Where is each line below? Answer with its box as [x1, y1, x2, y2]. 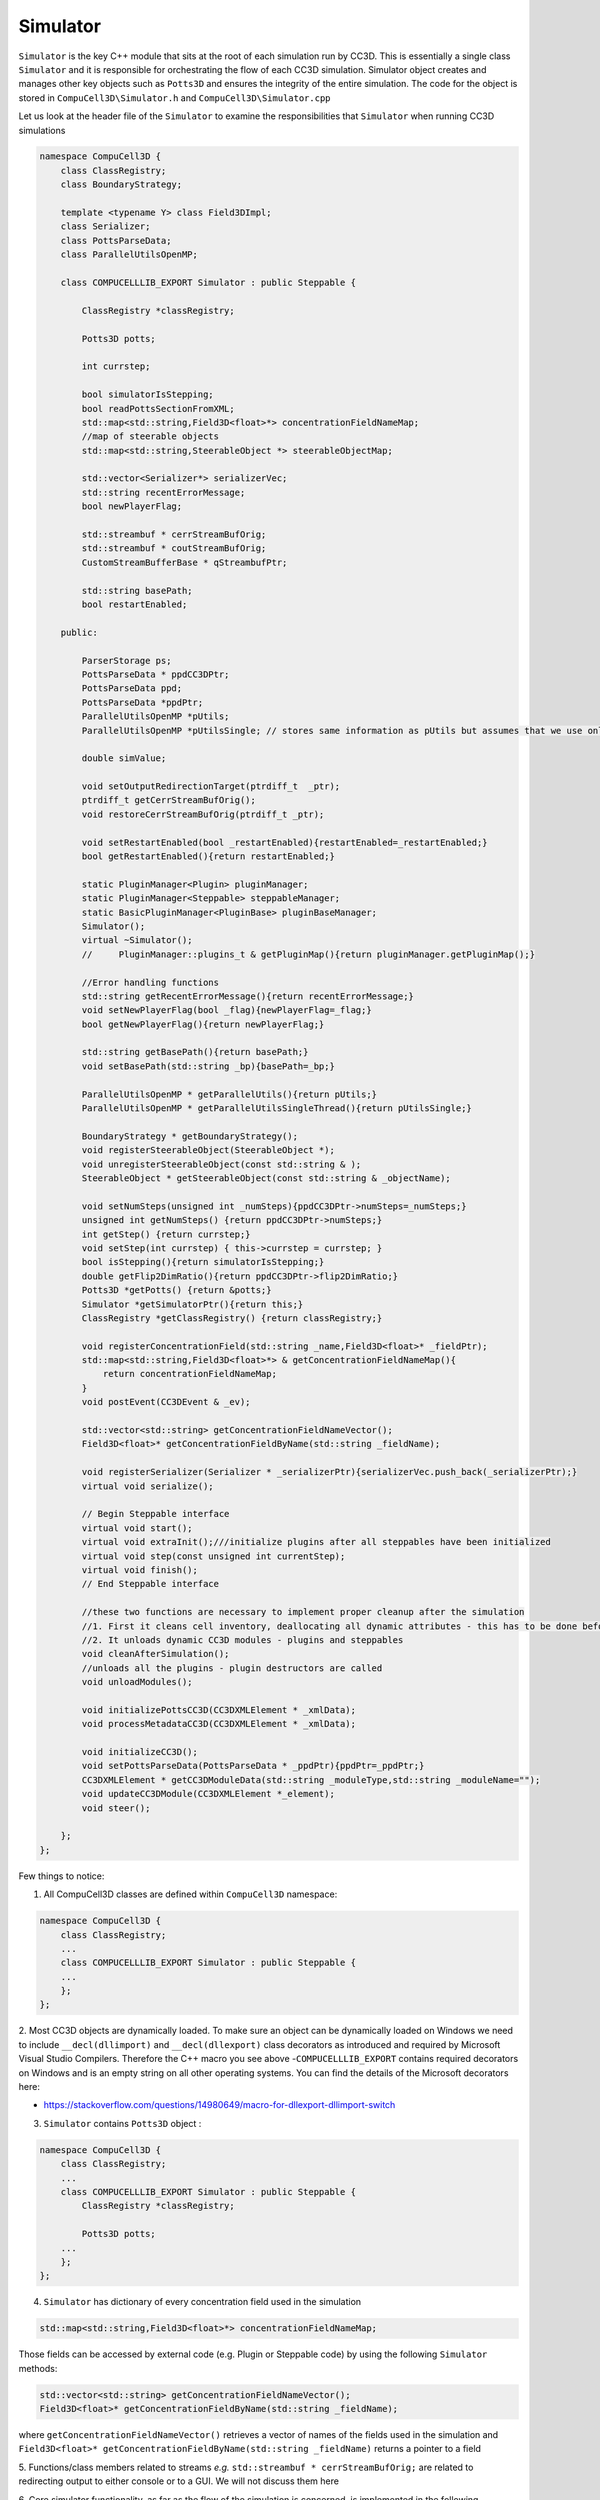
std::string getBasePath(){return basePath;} [81, 1046, 309, 1058]
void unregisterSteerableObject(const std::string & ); [81, 1158, 362, 1170]
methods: [18, 2362, 58, 2374]
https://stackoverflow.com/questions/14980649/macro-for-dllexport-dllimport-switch [43, 2099, 396, 2111]
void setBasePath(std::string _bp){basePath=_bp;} [81, 1060, 335, 1072]
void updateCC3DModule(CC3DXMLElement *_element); [81, 1788, 335, 1800]
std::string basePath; [81, 585, 194, 596]
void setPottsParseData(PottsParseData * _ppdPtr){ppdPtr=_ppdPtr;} [81, 1760, 425, 1772]
